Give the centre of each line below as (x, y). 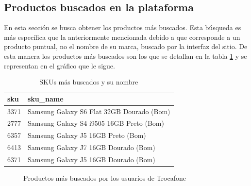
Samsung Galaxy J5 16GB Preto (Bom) (87, 135)
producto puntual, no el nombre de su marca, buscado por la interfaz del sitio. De (126, 46)
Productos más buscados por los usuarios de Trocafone (105, 178)
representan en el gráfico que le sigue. (59, 65)
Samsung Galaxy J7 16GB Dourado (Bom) (92, 147)
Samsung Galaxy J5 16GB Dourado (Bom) (92, 159)
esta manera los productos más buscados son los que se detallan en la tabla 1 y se (125, 56)
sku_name (46, 98)
